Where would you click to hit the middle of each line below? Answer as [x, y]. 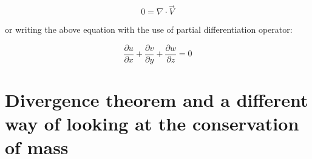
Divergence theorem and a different [157, 100]
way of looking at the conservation [152, 123]
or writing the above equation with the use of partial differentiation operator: [149, 29]
